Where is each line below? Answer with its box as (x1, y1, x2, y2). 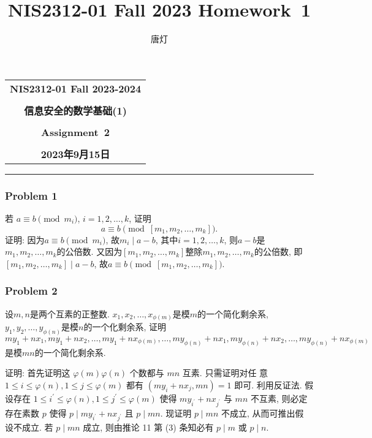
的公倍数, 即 (254, 245, 303, 258)
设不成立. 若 (5, 421, 53, 434)
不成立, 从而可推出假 (221, 406, 304, 419)
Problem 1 (5, 187, 58, 203)
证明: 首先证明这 (5, 366, 70, 379)
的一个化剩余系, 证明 (83, 320, 167, 333)
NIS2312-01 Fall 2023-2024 (10, 81, 142, 96)
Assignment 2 (41, 124, 110, 139)
